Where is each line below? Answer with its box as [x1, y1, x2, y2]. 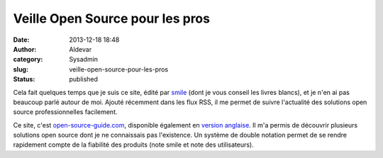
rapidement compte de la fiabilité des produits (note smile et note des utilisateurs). [13, 140, 255, 149]
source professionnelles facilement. [13, 108, 118, 116]
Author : [13, 45, 37, 53]
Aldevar [69, 45, 92, 53]
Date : [13, 35, 30, 44]
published [69, 75, 99, 84]
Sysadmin [69, 55, 99, 64]
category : [13, 55, 43, 64]
